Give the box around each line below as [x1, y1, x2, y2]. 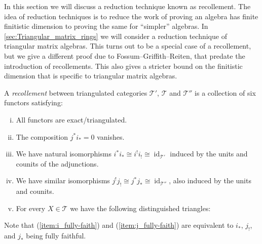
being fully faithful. [26, 230, 86, 241]
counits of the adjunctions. [16, 158, 99, 169]
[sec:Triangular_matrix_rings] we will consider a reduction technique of [4, 30, 227, 41]
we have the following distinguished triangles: [70, 202, 211, 213]
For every [16, 202, 46, 213]
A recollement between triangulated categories [4, 87, 147, 98]
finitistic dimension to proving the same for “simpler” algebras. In [4, 21, 208, 31]
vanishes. [97, 131, 125, 142]
